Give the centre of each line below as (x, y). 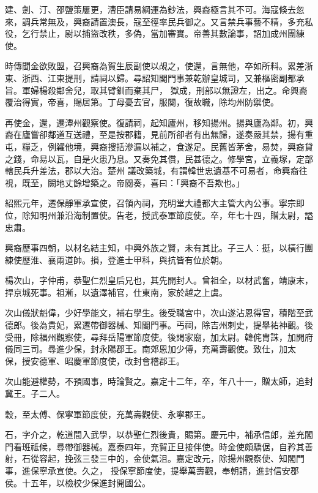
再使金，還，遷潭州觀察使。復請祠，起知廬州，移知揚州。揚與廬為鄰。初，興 (159, 122)
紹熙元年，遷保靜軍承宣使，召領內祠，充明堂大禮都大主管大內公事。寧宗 (150, 203)
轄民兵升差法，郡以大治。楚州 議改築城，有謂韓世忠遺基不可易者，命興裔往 (156, 171)
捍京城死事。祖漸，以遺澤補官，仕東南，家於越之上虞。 (116, 292)
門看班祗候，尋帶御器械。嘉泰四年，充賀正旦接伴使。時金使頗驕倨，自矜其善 (159, 446)
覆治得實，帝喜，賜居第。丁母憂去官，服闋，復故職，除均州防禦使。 (142, 102)
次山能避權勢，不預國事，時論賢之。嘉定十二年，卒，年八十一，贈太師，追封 (159, 381)
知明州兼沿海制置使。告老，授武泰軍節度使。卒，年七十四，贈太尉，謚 (172, 215)
